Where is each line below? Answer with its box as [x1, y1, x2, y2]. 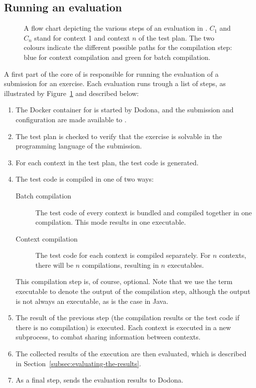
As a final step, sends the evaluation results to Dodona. [15, 375, 183, 385]
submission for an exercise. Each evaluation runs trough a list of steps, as [4, 78, 226, 89]
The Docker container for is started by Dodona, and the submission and [15, 104, 234, 115]
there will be [35, 259, 74, 270]
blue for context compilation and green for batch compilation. [24, 51, 211, 62]
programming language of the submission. [15, 141, 142, 151]
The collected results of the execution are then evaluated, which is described [15, 348, 247, 359]
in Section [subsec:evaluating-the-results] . [15, 358, 141, 368]
